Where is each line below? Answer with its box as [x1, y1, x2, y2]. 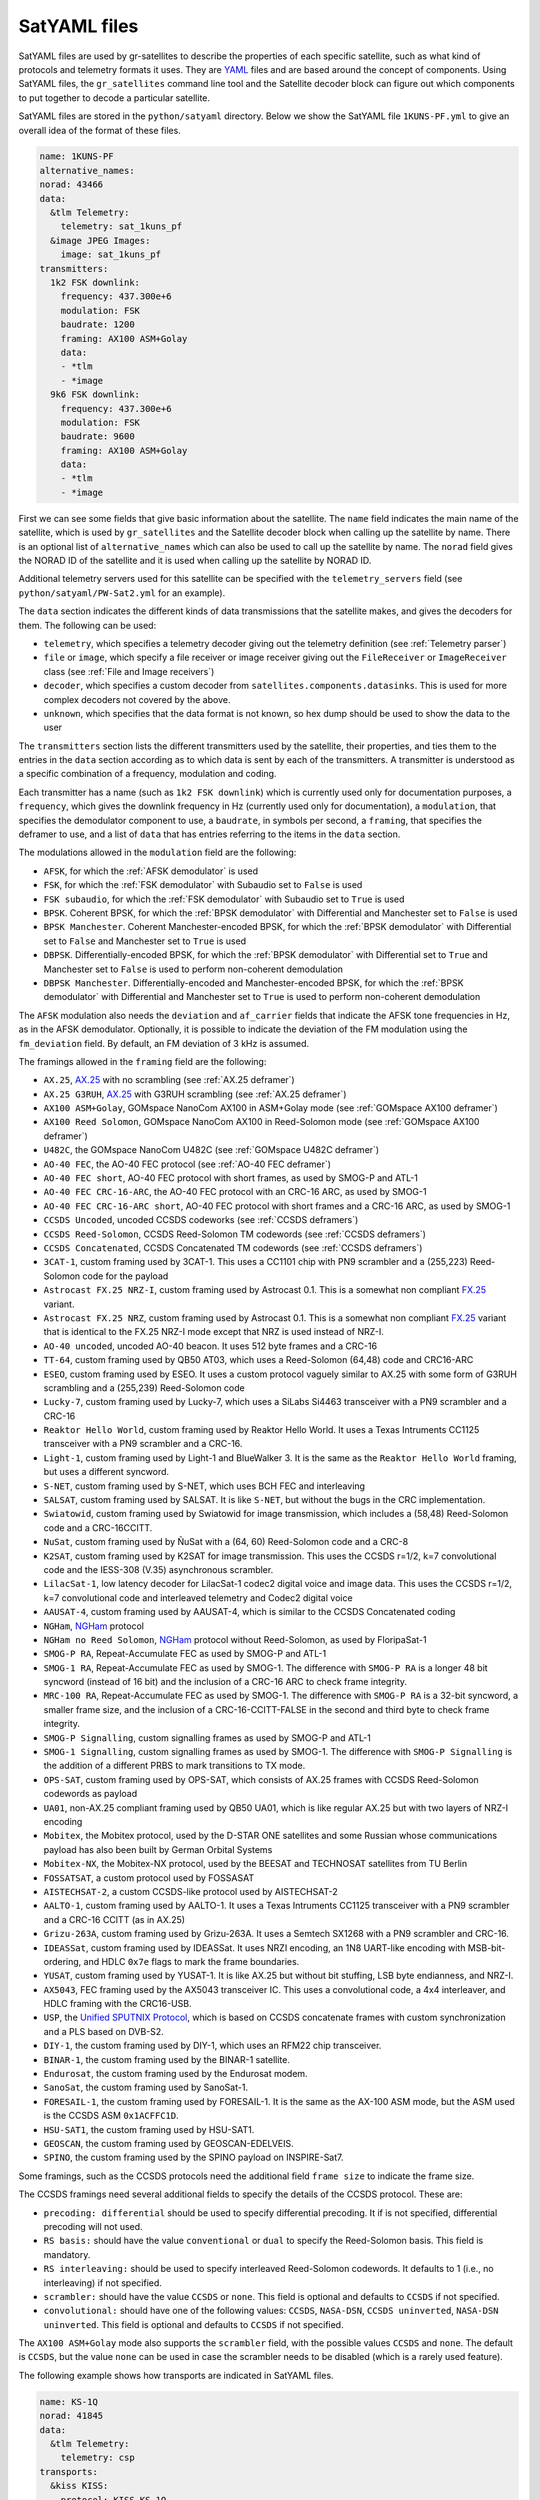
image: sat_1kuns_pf [60, 249, 162, 260]
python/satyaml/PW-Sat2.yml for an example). [18, 586, 226, 599]
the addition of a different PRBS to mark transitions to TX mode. [43, 1760, 306, 1772]
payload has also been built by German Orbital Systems [43, 1843, 273, 1855]
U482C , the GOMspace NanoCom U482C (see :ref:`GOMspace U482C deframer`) [43, 1144, 380, 1156]
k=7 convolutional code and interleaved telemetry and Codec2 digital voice [43, 1591, 354, 1604]
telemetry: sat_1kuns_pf [60, 221, 183, 232]
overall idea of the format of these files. [18, 124, 182, 136]
